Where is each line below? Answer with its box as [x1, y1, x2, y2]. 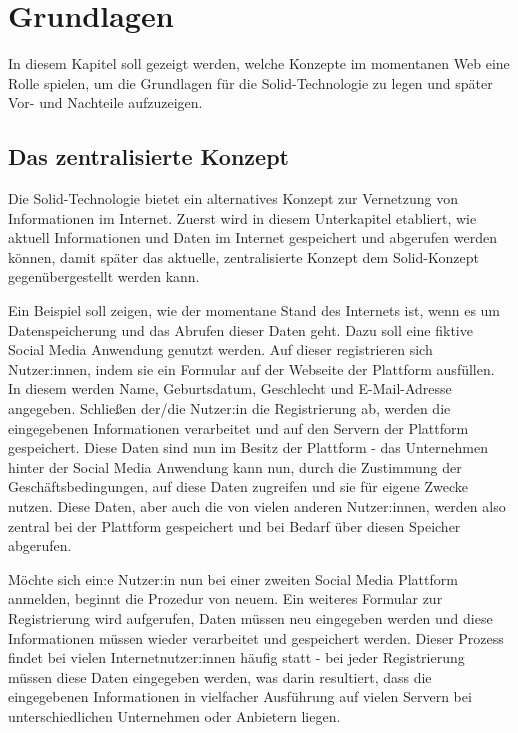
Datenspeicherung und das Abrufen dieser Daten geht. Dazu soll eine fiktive [8, 319, 473, 340]
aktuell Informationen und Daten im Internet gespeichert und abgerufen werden [8, 227, 497, 248]
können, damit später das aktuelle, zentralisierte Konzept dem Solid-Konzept [8, 246, 479, 267]
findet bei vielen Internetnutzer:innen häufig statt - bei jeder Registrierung [8, 647, 465, 668]
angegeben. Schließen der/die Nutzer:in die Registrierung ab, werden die [8, 398, 451, 419]
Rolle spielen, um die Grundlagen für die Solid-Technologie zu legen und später [8, 72, 493, 93]
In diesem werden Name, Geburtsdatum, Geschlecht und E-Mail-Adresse [8, 378, 452, 399]
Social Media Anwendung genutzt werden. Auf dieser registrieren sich [8, 339, 433, 360]
